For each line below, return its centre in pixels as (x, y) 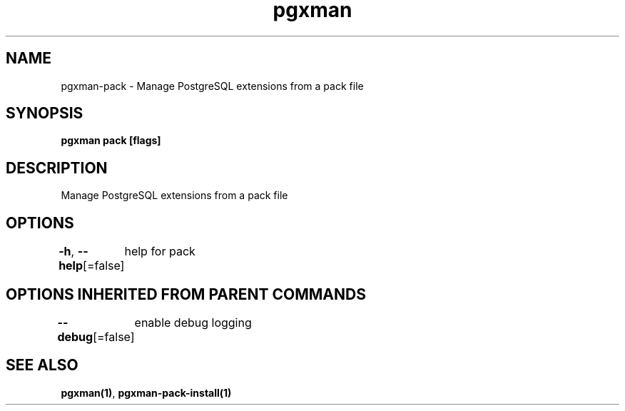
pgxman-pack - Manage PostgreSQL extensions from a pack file (212, 86)
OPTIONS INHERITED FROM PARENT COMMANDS (186, 294)
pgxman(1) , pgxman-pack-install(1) (146, 392)
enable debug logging (193, 322)
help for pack (160, 252)
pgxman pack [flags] (111, 141)
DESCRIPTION (57, 168)
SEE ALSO (42, 365)
